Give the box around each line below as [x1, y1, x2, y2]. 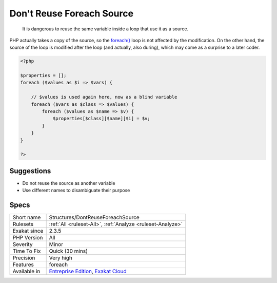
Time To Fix [12, 248, 41, 255]
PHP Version [12, 234, 43, 241]
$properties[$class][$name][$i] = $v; [52, 116, 151, 122]
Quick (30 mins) [49, 248, 88, 255]
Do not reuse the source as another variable [22, 180, 115, 186]
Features [12, 261, 34, 268]
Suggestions [9, 166, 51, 175]
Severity [12, 241, 33, 248]
